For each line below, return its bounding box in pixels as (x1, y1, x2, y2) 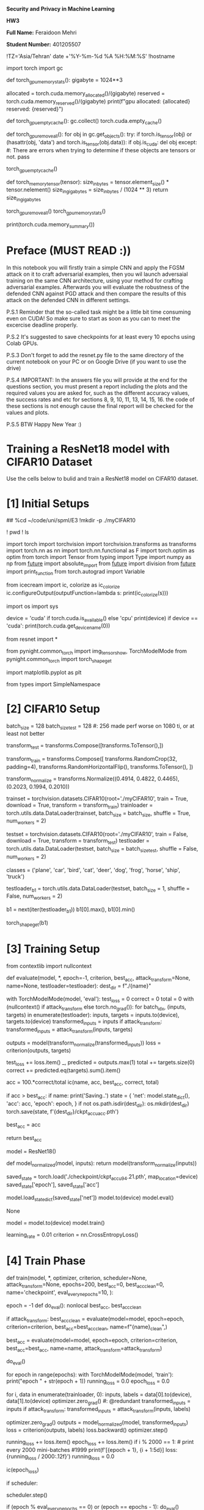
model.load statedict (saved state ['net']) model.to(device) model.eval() (6, 1194, 174, 1203)
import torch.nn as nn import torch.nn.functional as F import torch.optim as (6, 547, 195, 554)
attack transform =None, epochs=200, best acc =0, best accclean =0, (6, 1281, 165, 1289)
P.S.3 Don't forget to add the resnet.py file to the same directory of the (6, 351, 184, 358)
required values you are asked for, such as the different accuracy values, (6, 389, 190, 396)
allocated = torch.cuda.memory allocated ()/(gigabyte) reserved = (6, 89, 166, 98)
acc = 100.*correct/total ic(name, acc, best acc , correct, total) (6, 1079, 159, 1087)
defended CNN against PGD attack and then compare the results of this (6, 290, 186, 297)
